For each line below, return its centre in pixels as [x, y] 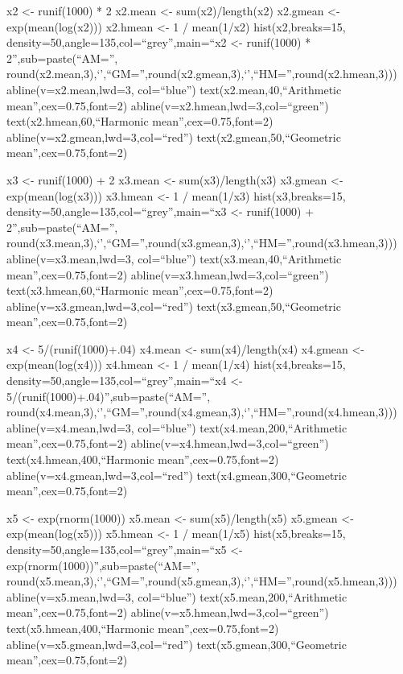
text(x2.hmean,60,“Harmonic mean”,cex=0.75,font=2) [140, 121]
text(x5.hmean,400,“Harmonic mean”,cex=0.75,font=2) [143, 628]
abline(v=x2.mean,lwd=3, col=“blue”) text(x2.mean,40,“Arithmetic [174, 89]
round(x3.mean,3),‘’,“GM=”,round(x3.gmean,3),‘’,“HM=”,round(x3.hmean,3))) [202, 243]
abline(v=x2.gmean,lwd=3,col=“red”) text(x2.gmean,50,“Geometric [174, 136]
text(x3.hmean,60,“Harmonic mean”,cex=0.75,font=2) [140, 290]
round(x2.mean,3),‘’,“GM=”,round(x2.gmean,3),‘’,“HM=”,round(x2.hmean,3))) [202, 74]
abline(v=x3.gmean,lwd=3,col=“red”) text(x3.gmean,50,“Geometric [174, 306]
